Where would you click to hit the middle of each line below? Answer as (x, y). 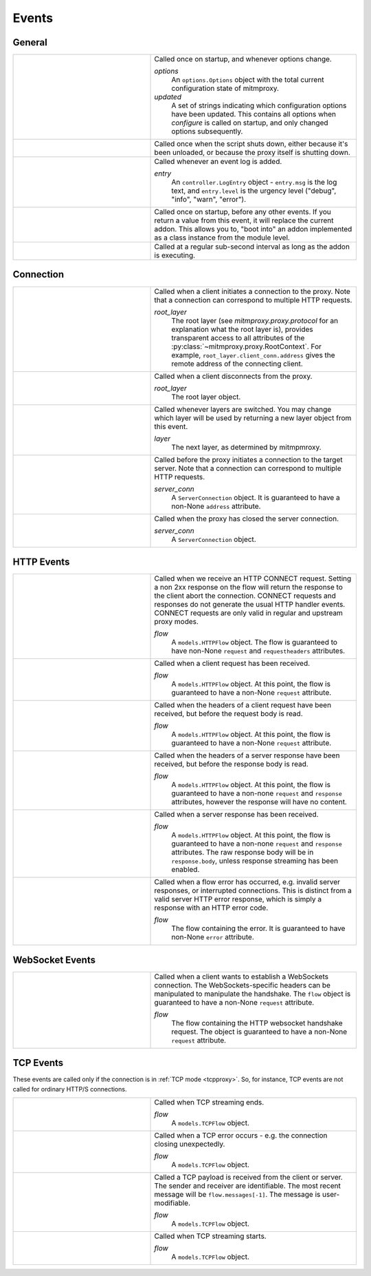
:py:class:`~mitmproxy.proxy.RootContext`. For (247, 346)
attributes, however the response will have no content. (259, 802)
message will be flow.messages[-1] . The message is (237, 1194)
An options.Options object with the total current (248, 80)
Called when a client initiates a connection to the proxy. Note (252, 291)
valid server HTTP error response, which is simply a (238, 899)
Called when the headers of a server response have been (247, 755)
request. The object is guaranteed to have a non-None (259, 1032)
